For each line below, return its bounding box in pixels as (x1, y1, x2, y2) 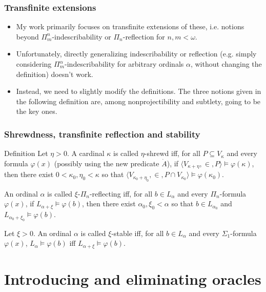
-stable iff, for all (111, 227, 164, 238)
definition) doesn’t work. (16, 68, 93, 79)
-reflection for (122, 31, 165, 42)
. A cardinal (67, 148, 105, 159)
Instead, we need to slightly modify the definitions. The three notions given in (16, 86, 261, 96)
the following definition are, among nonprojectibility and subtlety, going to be (16, 95, 261, 106)
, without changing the (190, 59, 262, 69)
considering (16, 59, 52, 69)
